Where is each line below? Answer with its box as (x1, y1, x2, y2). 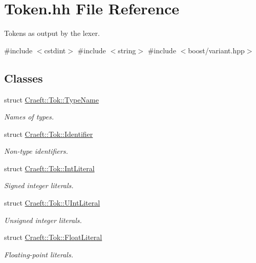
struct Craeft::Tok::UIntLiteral (4, 197, 100, 208)
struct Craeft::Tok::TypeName (4, 94, 99, 105)
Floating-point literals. (4, 249, 73, 259)
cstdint (44, 45, 66, 55)
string (118, 45, 136, 55)
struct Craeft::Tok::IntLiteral (4, 163, 95, 173)
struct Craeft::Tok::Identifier (4, 128, 93, 139)
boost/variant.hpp (188, 45, 245, 55)
